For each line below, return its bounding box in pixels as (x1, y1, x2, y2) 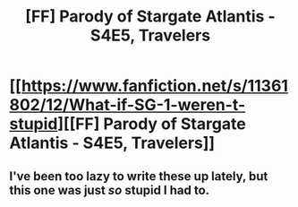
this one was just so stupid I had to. (9, 182, 210, 198)
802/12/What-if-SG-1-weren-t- (9, 95, 246, 116)
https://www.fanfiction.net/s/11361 (21, 76, 289, 96)
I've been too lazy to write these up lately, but (9, 168, 268, 184)
